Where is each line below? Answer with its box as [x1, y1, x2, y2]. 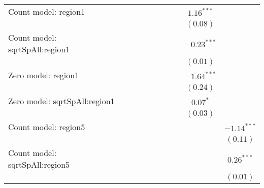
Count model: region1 [8, 6, 85, 17]
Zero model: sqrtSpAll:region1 [8, 95, 115, 107]
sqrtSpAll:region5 [8, 159, 70, 170]
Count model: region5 [8, 121, 85, 133]
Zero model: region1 [8, 69, 79, 81]
